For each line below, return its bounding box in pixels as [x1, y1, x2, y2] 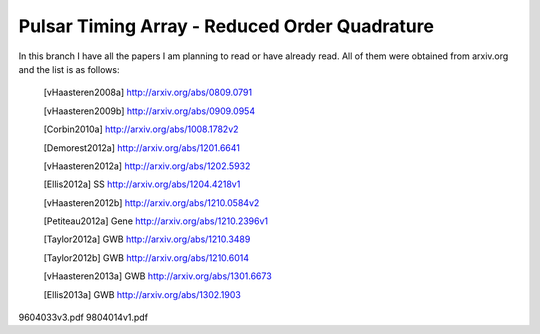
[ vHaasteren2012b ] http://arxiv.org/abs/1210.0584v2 [43, 196, 260, 209]
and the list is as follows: [18, 63, 120, 75]
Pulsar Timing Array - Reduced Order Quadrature [18, 15, 435, 37]
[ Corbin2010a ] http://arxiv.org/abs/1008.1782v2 [43, 123, 239, 135]
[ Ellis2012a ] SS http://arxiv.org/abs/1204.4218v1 [43, 178, 241, 190]
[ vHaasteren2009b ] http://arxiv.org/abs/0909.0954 [43, 105, 255, 117]
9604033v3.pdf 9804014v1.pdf [18, 311, 149, 324]
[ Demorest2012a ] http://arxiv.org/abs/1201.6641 [43, 141, 240, 154]
